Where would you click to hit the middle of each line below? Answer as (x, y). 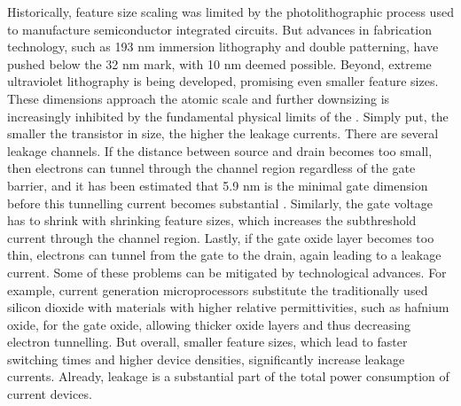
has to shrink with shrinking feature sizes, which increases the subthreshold (212, 220)
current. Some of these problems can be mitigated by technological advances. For (227, 272)
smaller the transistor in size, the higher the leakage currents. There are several (223, 133)
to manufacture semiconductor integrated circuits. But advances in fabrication (219, 29)
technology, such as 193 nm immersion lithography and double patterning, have (223, 47)
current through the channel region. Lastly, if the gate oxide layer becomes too (221, 237)
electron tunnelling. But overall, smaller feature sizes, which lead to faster (207, 342)
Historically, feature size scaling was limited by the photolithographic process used (230, 12)
